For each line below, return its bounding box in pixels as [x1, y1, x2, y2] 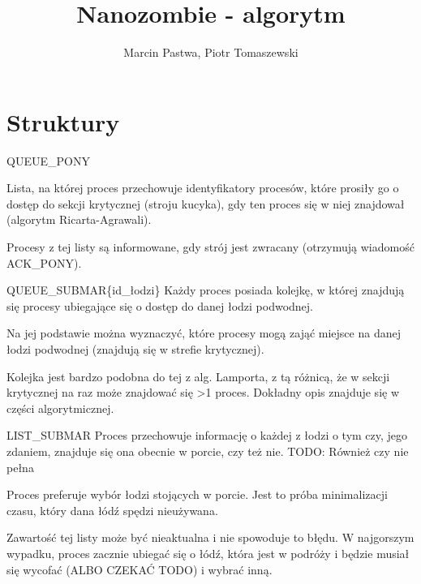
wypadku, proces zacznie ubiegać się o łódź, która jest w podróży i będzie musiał [6, 544, 410, 561]
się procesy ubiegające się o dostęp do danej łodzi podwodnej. [6, 297, 313, 314]
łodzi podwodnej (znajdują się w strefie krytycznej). [6, 341, 264, 357]
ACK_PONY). [6, 254, 82, 271]
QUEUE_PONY [6, 152, 90, 169]
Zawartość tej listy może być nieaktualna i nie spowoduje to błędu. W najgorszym [6, 529, 415, 546]
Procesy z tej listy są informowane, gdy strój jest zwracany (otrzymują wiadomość [6, 238, 415, 255]
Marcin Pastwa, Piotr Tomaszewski [123, 44, 299, 61]
